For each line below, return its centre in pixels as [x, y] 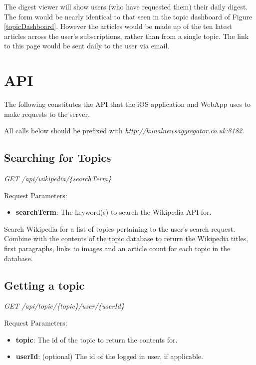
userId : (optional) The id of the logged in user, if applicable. [109, 356]
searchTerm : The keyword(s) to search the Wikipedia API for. [114, 212]
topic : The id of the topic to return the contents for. [97, 339]
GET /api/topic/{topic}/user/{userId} [64, 306]
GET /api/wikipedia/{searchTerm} [58, 179]
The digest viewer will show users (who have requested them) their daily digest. [126, 6]
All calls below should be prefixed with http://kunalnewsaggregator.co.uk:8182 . [124, 131]
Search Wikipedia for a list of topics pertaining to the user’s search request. [120, 228]
